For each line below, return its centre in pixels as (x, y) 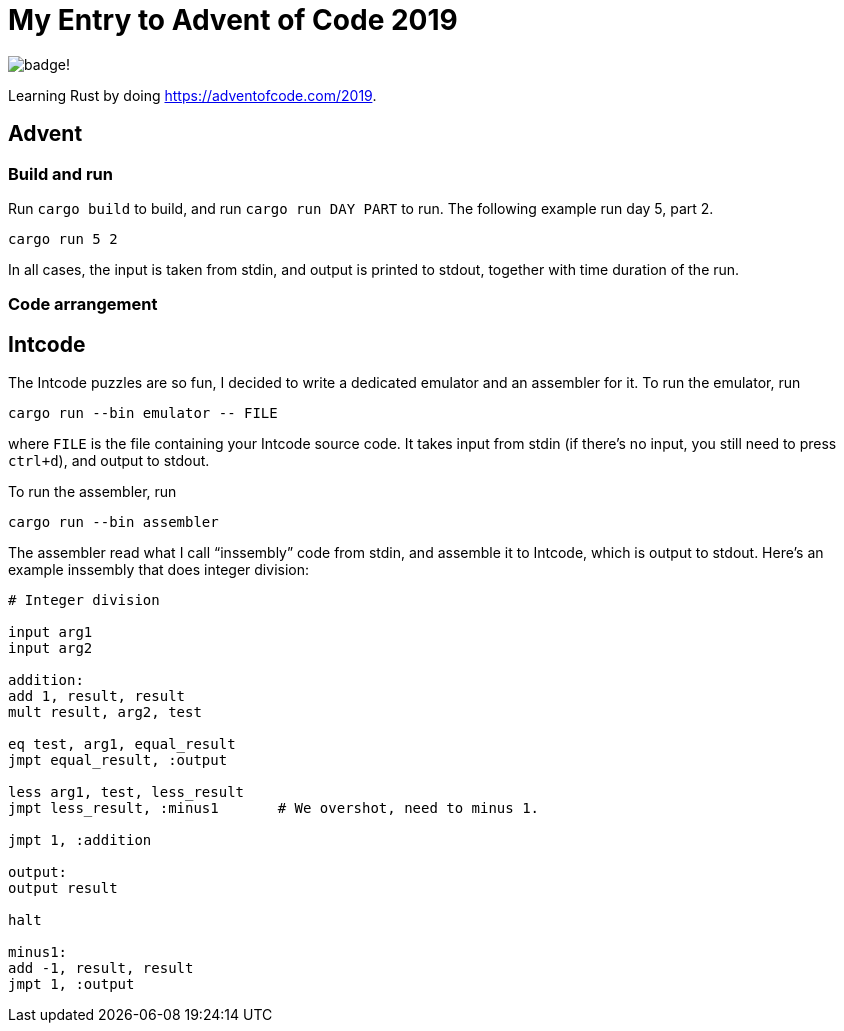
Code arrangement (83, 304)
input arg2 (50, 648)
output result (63, 888)
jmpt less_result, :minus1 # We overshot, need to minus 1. (274, 808)
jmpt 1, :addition (80, 840)
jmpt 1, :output (71, 984)
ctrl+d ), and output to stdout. (109, 461)
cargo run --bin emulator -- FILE (143, 413)
